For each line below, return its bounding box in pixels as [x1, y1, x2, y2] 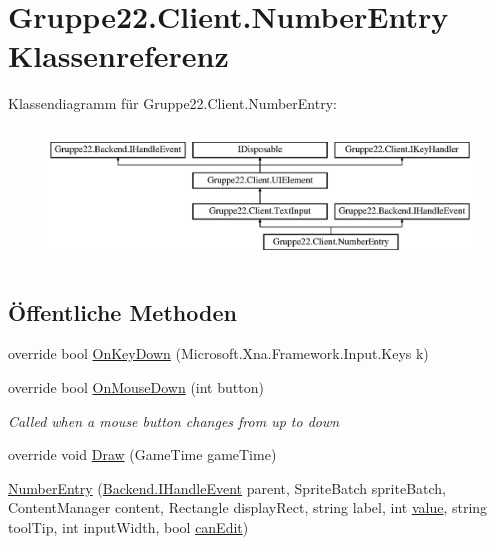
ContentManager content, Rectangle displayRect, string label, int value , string [8, 497, 488, 518]
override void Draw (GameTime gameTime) [8, 444, 277, 465]
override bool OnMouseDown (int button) [8, 376, 264, 397]
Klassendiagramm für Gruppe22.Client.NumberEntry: [8, 93, 337, 114]
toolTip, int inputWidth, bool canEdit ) [8, 516, 249, 537]
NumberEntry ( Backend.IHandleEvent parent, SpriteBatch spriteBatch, [8, 477, 447, 498]
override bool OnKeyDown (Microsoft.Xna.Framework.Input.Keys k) [8, 343, 429, 364]
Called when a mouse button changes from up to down [8, 410, 340, 431]
